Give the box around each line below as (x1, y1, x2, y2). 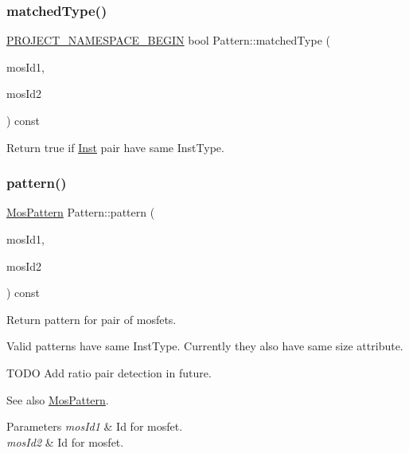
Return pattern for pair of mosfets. (6, 310, 177, 327)
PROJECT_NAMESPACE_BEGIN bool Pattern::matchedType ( (6, 32, 330, 49)
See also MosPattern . (6, 391, 109, 408)
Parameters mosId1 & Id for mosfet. (6, 418, 183, 435)
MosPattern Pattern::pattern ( (6, 204, 155, 221)
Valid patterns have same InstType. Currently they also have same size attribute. (6, 338, 403, 354)
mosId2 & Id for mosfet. (6, 433, 124, 450)
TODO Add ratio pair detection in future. (6, 364, 212, 381)
